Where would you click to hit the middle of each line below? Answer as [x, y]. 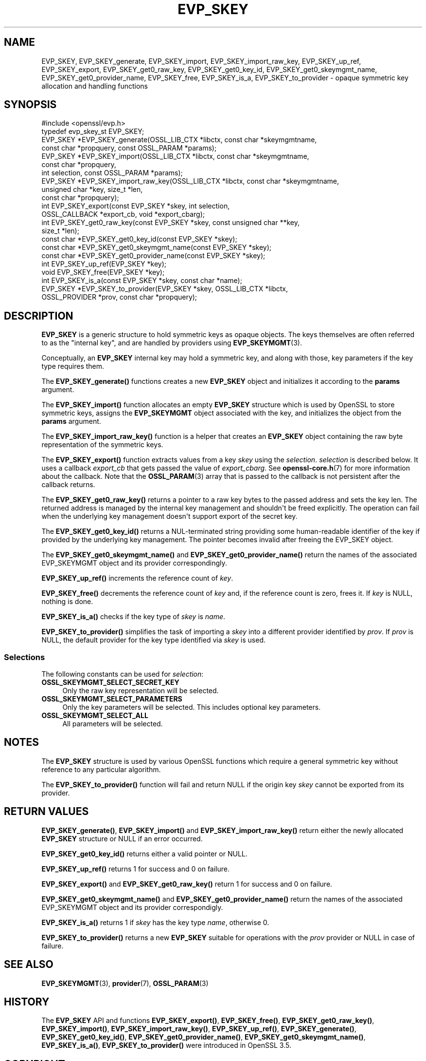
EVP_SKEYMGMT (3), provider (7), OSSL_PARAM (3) [125, 983]
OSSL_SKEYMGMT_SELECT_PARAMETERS [112, 699]
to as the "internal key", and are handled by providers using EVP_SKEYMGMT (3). [172, 343]
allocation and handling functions [95, 86]
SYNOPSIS [30, 105]
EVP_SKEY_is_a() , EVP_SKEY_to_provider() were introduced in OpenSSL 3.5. [166, 1045]
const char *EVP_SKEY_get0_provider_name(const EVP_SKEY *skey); [153, 256]
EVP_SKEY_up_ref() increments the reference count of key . [137, 578]
